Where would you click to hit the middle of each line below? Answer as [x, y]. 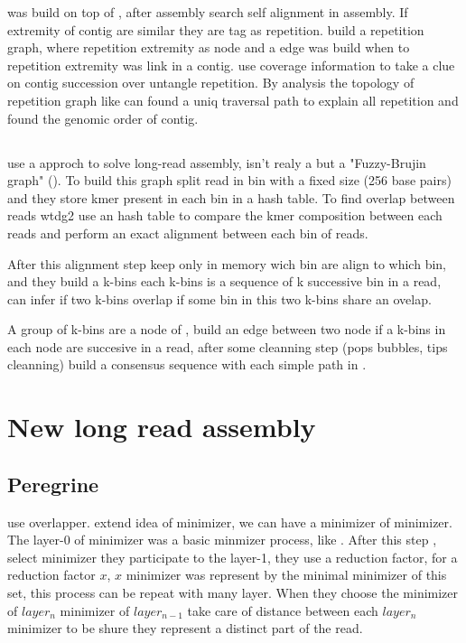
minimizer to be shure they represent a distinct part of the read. [185, 628]
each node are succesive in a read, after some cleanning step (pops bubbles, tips [228, 346]
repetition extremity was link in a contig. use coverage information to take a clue [231, 65]
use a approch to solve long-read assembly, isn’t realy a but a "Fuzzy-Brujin [217, 162]
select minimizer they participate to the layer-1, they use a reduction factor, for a [233, 557]
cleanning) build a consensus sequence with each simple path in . [187, 364]
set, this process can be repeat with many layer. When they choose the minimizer [233, 593]
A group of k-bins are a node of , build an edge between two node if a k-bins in [227, 329]
